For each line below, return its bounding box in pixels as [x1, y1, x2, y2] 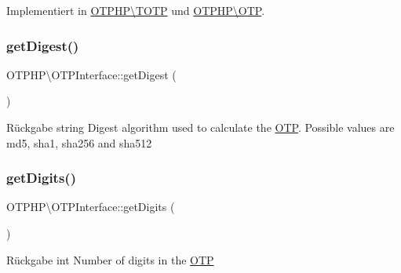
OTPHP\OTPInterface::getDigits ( [6, 198, 175, 215]
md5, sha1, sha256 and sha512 [6, 134, 152, 151]
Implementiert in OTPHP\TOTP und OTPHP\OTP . [6, 2, 265, 18]
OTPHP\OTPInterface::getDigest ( [6, 66, 177, 82]
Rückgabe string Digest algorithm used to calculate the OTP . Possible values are [6, 119, 395, 135]
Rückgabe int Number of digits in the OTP [6, 251, 214, 268]
